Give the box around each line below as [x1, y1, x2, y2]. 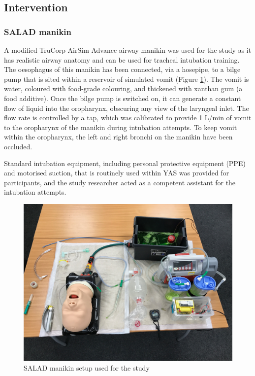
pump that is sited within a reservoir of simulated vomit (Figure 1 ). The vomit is [4, 73, 249, 84]
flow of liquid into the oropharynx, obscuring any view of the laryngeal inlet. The [4, 103, 249, 113]
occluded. [4, 141, 32, 151]
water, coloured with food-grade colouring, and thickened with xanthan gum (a [4, 83, 243, 94]
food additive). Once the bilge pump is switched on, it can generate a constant [4, 93, 241, 103]
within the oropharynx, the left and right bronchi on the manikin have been [4, 132, 233, 142]
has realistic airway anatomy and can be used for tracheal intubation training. [4, 54, 240, 65]
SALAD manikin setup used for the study [24, 362, 150, 373]
